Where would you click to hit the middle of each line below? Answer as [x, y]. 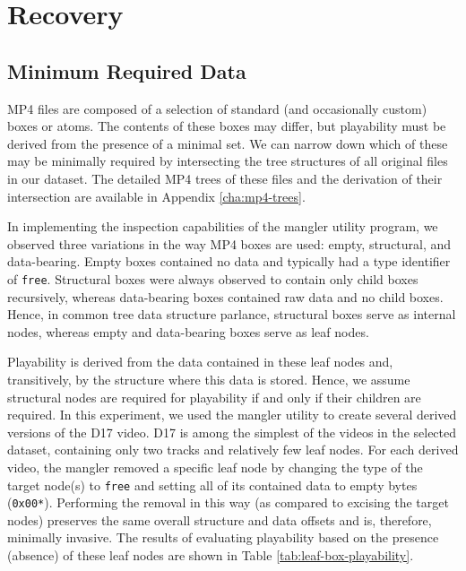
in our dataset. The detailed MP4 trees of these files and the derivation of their [225, 178]
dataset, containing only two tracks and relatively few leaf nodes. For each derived [233, 450]
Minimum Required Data [127, 70]
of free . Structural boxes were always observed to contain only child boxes [213, 278]
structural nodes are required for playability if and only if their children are [214, 397]
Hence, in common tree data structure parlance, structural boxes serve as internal [232, 314]
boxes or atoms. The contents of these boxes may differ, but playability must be [227, 126]
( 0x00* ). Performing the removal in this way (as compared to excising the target [228, 502]
